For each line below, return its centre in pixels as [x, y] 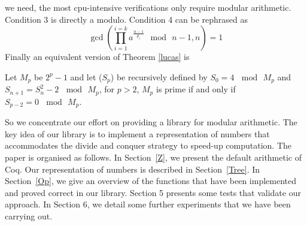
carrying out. [29, 216]
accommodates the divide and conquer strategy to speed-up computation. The [148, 145]
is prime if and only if [196, 89]
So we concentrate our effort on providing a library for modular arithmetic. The [151, 122]
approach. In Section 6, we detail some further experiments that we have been [148, 204]
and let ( [86, 76]
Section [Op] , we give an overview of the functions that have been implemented [151, 181]
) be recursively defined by [159, 76]
